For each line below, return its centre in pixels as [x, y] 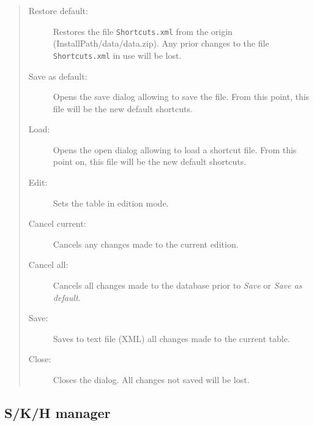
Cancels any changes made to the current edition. [146, 244]
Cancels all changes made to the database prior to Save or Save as [178, 285]
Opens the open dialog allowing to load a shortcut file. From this [175, 149]
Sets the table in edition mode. [111, 203]
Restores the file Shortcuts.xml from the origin [143, 31]
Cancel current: [57, 223]
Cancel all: [48, 264]
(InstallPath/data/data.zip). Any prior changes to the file [161, 43]
